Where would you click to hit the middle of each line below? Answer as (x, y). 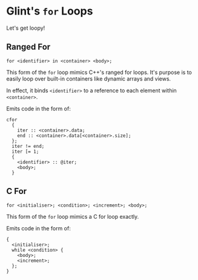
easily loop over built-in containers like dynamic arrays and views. (89, 78)
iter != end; (28, 146)
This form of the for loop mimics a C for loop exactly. (73, 216)
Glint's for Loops (50, 11)
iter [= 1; (25, 152)
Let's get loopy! (26, 28)
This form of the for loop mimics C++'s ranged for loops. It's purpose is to (99, 72)
